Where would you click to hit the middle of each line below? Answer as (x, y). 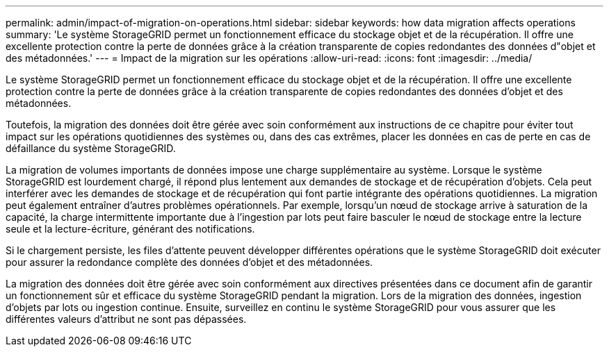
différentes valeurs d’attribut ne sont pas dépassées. (126, 319)
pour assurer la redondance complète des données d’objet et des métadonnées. (189, 262)
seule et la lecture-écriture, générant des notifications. (130, 229)
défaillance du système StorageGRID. (91, 148)
